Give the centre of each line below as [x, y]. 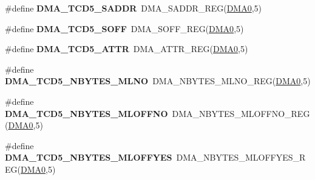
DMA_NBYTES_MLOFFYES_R [241, 157]
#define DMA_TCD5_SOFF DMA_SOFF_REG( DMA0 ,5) [124, 28]
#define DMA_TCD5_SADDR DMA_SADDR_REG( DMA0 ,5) [134, 8]
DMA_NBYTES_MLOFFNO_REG [241, 113]
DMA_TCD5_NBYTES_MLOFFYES [89, 157]
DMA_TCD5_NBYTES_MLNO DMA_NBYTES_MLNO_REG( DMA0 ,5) [158, 81]
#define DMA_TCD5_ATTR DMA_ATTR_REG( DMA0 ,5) [127, 49]
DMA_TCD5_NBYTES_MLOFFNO [86, 113]
